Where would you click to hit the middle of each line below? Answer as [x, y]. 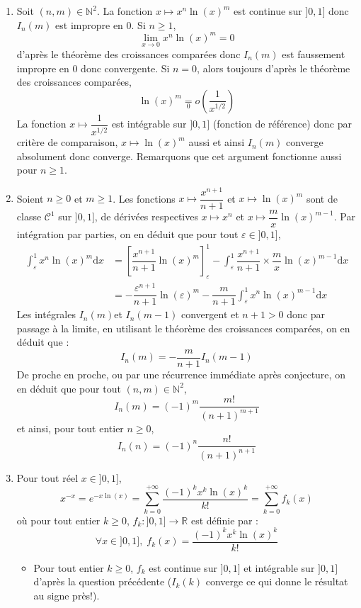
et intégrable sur [279, 567]
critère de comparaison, [67, 142]
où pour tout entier [58, 520]
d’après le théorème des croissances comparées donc [128, 54]
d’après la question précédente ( [103, 581]
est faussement [314, 54]
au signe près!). [67, 595]
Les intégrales [46, 314]
